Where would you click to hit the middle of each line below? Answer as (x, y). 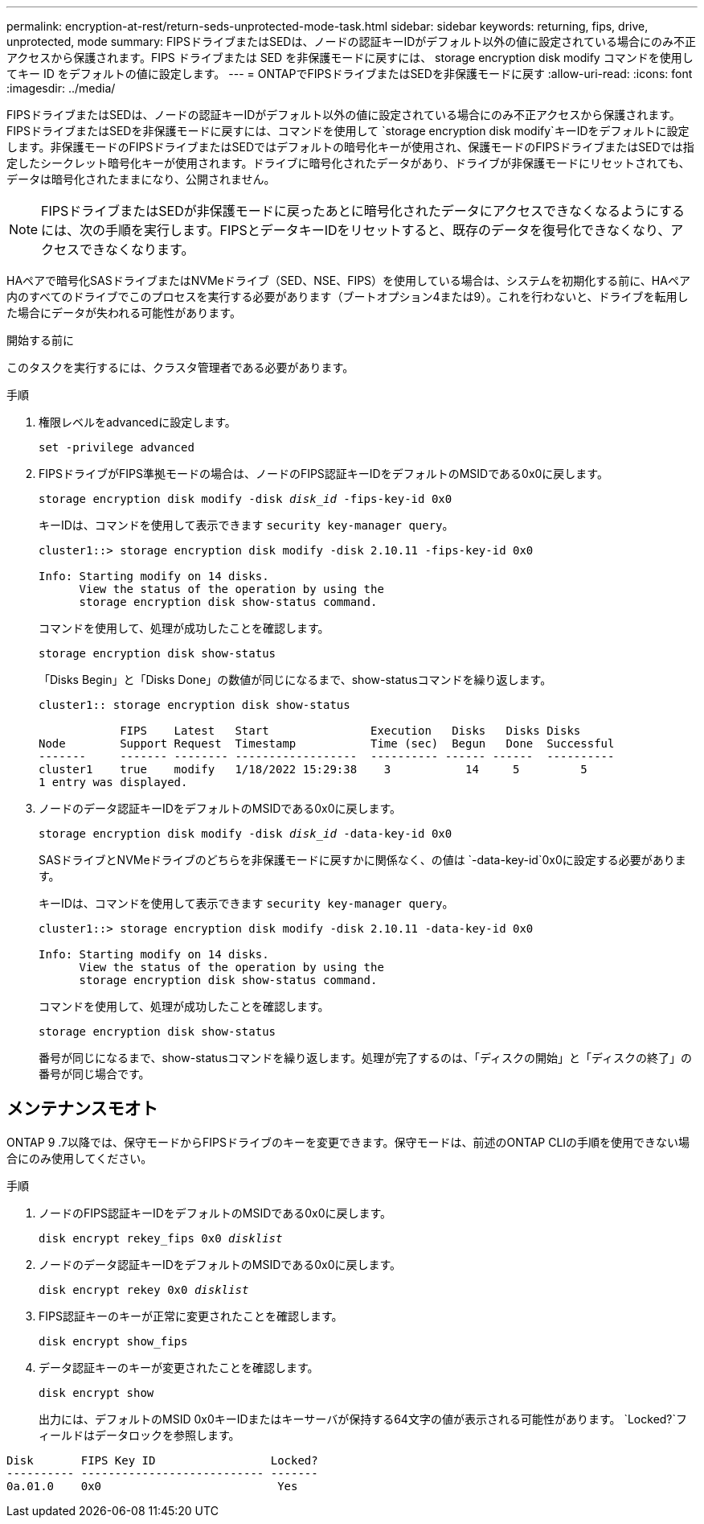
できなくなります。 (137, 249)
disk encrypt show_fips (113, 1341)
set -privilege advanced (117, 447)
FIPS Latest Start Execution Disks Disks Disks (350, 731)
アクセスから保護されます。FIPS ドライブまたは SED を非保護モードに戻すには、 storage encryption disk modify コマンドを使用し (350, 58)
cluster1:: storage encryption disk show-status (194, 705)
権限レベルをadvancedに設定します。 (137, 422)
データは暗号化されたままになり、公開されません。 (141, 179)
